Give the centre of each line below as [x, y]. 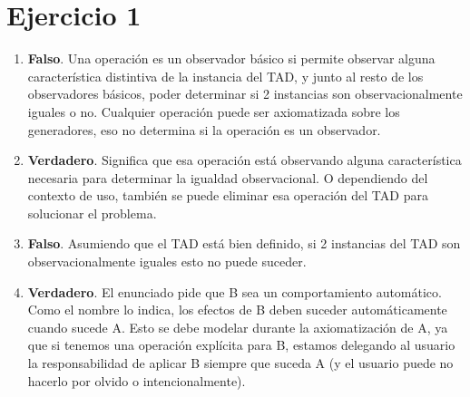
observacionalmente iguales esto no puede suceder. [167, 261]
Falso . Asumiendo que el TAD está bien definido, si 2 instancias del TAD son [244, 243]
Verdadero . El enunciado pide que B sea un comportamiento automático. [235, 291]
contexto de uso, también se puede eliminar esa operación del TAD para [228, 195]
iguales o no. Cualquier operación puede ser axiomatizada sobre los [214, 111]
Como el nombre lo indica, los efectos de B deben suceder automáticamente [237, 310]
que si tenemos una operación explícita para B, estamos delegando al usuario [241, 345]
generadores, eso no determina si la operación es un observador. [204, 129]
